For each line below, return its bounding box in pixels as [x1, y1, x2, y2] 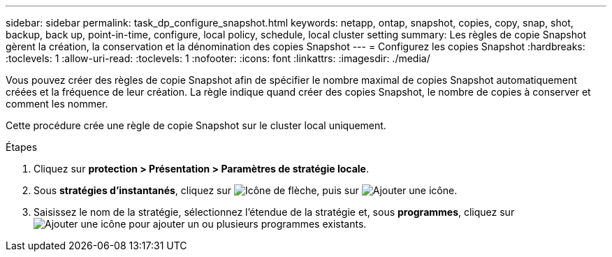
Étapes [6, 141, 38, 153]
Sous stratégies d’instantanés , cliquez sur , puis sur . [34, 184, 458, 196]
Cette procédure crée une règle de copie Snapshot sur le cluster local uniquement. [6, 119, 386, 131]
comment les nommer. [6, 98, 108, 110]
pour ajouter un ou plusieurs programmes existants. [129, 218, 367, 230]
